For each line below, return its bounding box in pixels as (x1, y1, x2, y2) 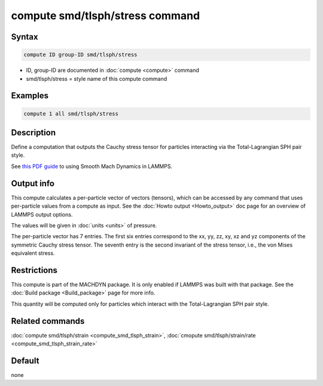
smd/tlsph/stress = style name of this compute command (26, 75, 167, 82)
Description (11, 127, 56, 138)
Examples (11, 90, 49, 101)
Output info (11, 178, 55, 189)
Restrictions (11, 265, 58, 275)
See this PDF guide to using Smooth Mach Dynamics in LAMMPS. (11, 162, 173, 170)
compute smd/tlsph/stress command (11, 9, 200, 22)
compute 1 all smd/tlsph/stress (23, 110, 119, 117)
